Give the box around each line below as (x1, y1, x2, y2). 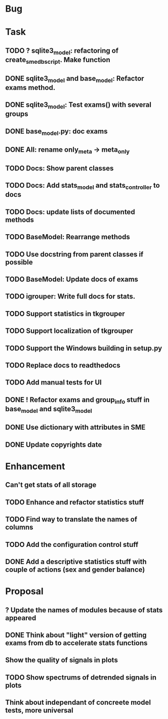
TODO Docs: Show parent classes (5, 164, 114, 173)
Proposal (5, 585, 44, 597)
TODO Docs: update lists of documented (5, 207, 135, 216)
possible (5, 258, 33, 266)
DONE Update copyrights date (5, 440, 102, 449)
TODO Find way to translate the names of (5, 515, 138, 524)
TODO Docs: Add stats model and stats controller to (5, 181, 160, 191)
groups (5, 110, 29, 118)
